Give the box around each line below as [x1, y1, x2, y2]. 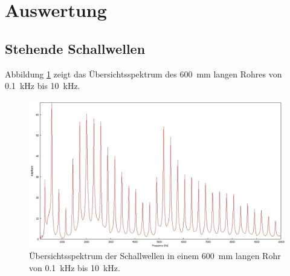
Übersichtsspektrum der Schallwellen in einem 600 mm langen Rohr [29, 249, 281, 262]
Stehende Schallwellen [5, 39, 146, 57]
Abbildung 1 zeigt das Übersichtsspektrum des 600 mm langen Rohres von [5, 67, 282, 80]
